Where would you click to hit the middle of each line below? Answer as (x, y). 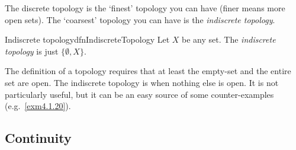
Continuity (38, 138)
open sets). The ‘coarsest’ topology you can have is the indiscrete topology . (140, 19)
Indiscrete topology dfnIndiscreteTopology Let (87, 39)
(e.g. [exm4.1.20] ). (38, 106)
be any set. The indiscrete (229, 39)
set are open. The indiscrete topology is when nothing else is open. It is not (142, 82)
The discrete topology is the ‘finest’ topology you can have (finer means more (145, 8)
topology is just (32, 51)
